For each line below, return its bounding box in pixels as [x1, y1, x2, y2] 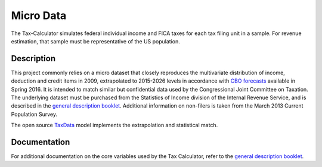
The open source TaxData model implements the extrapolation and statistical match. [11, 122, 218, 129]
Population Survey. [11, 111, 58, 118]
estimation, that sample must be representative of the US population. [11, 37, 180, 45]
